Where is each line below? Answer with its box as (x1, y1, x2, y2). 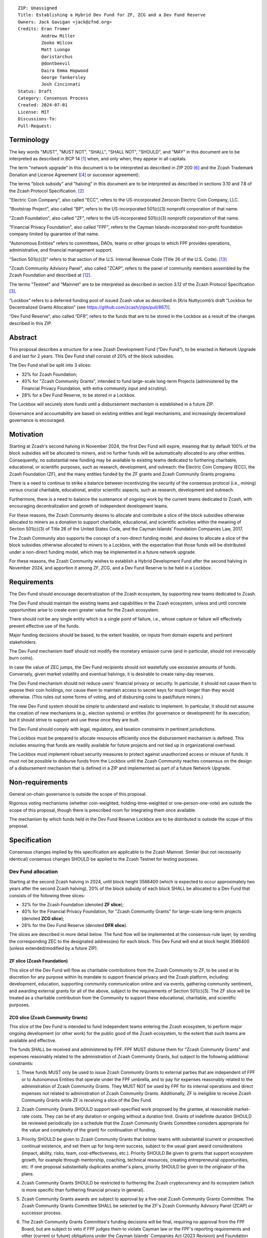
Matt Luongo (41, 47, 70, 52)
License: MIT (18, 109, 49, 115)
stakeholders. (9, 639, 37, 645)
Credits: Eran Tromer (18, 26, 70, 32)
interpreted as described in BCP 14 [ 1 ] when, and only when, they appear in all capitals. (9, 155, 187, 161)
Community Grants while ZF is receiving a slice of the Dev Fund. (21, 1097, 152, 1103)
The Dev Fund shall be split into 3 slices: (9, 362, 91, 368)
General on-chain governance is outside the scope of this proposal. (9, 791, 147, 797)
